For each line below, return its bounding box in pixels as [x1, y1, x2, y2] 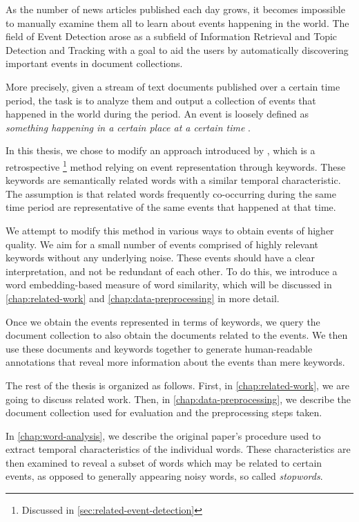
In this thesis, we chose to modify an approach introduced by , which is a [6, 143, 316, 158]
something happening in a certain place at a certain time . [6, 120, 251, 134]
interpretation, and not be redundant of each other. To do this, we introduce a [6, 263, 338, 278]
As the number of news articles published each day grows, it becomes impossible [6, 2, 345, 16]
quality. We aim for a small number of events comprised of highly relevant [6, 236, 319, 251]
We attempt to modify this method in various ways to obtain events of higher [6, 223, 334, 237]
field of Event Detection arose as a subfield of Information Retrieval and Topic [6, 29, 338, 44]
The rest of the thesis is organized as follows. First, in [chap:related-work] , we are [6, 377, 349, 392]
